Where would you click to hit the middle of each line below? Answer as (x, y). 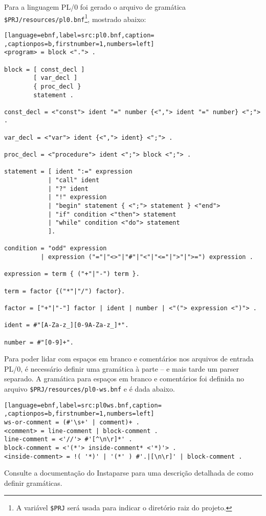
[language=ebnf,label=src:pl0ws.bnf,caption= (83, 405)
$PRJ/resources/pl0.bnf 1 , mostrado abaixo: (75, 18)
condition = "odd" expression (56, 249)
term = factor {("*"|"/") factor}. (65, 291)
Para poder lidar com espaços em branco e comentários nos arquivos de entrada (129, 359)
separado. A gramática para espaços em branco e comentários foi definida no (124, 379)
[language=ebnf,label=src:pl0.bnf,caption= (79, 35)
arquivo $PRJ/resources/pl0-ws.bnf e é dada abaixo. (90, 388)
